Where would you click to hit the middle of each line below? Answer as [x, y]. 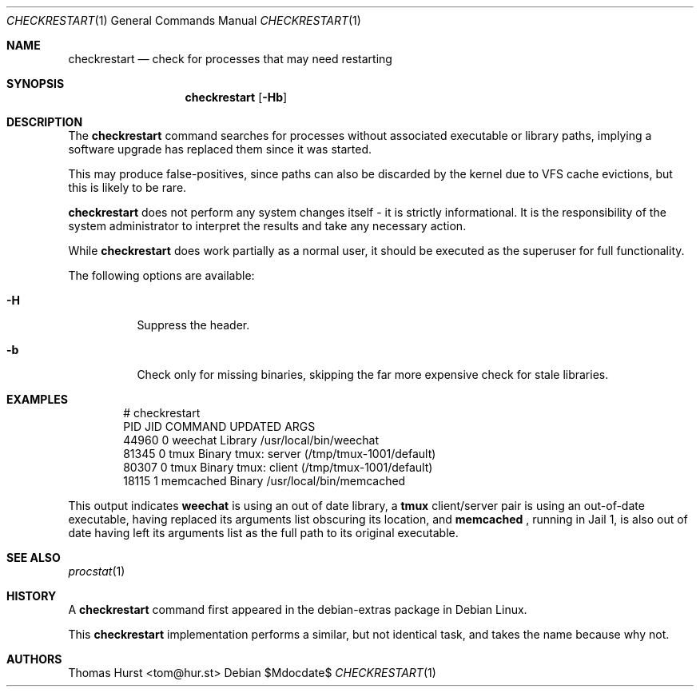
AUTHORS [34, 659]
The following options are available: [161, 275]
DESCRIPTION [45, 122]
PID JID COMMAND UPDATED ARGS [219, 426]
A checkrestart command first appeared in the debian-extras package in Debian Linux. [298, 609]
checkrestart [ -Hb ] [236, 97]
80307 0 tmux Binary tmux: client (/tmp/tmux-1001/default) [278, 467]
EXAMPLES [37, 399]
